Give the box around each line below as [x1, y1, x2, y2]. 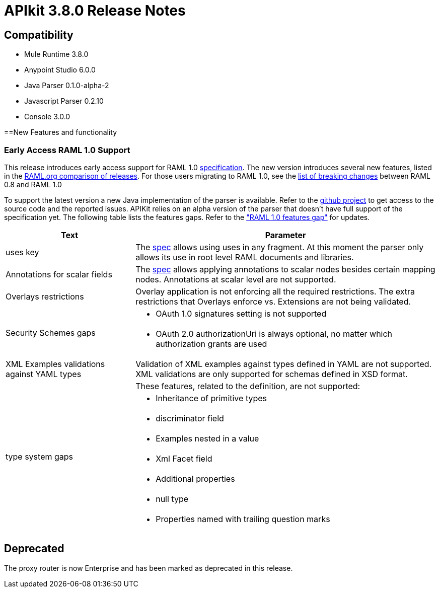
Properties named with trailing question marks [156, 513, 330, 524]
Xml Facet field [156, 453, 212, 464]
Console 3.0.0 [24, 112, 70, 121]
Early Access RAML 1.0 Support [4, 144, 130, 155]
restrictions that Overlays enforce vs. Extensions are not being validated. [135, 296, 411, 307]
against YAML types [6, 368, 82, 379]
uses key [6, 247, 39, 257]
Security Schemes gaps [6, 327, 96, 338]
